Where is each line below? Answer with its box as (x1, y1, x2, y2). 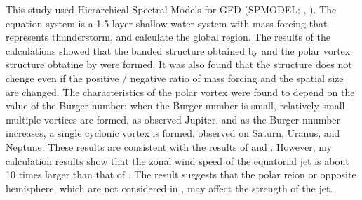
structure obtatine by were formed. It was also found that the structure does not (6, 57, 352, 72)
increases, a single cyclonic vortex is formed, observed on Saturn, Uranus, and (6, 126, 340, 140)
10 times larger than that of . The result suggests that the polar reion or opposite (6, 167, 356, 182)
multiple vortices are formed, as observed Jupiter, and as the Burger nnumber (6, 112, 341, 126)
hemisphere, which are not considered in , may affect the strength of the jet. (6, 180, 333, 195)
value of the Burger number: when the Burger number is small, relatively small (6, 98, 345, 113)
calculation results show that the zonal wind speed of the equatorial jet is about (6, 153, 349, 168)
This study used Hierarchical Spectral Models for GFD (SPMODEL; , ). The (6, 2, 337, 16)
